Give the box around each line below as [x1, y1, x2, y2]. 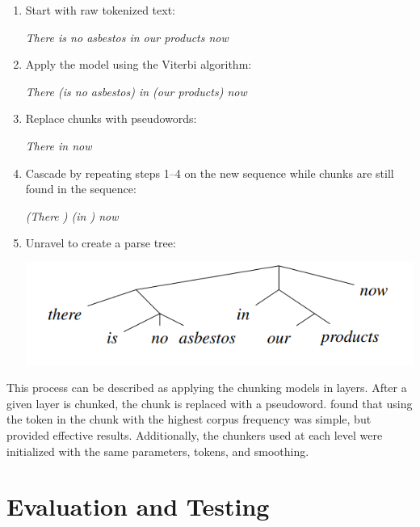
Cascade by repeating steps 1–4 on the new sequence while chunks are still [25, 164, 394, 181]
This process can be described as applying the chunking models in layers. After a [6, 379, 407, 396]
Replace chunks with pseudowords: [25, 110, 197, 127]
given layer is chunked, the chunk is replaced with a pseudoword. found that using [6, 394, 413, 411]
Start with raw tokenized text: [25, 2, 175, 18]
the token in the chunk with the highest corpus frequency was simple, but [6, 411, 372, 428]
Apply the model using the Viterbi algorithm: [25, 56, 252, 73]
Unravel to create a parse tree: [25, 234, 176, 251]
